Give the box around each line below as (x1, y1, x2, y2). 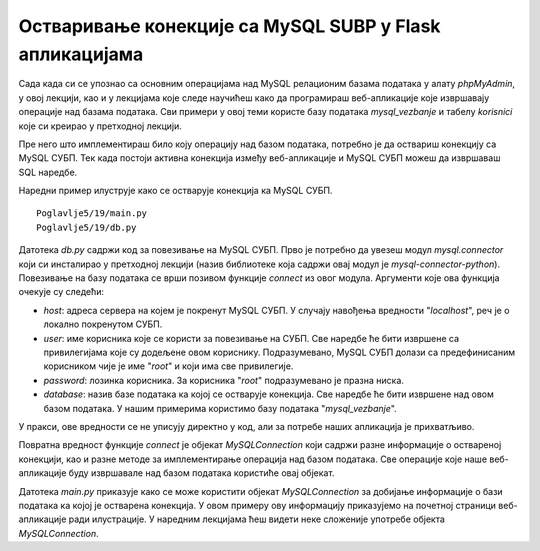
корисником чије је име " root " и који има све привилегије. (43, 360, 294, 372)
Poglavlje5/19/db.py (36, 221, 137, 233)
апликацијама (18, 43, 144, 65)
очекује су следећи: (18, 286, 105, 298)
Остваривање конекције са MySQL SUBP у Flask (18, 15, 441, 37)
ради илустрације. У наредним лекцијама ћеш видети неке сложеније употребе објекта (68, 513, 445, 525)
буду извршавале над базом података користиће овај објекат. (68, 467, 335, 479)
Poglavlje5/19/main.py (36, 208, 148, 219)
